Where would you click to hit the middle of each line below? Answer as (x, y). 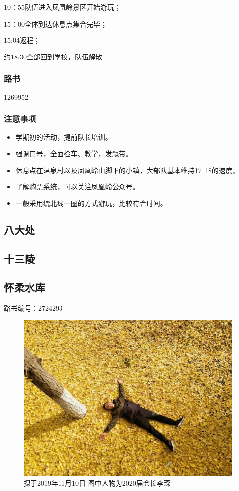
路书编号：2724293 (33, 308)
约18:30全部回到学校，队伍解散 (53, 56)
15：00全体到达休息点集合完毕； (56, 23)
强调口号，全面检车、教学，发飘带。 (74, 153)
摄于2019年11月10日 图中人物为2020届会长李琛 (97, 483)
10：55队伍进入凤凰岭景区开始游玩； (62, 7)
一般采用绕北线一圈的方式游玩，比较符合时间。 (91, 203)
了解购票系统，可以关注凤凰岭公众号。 (77, 187)
